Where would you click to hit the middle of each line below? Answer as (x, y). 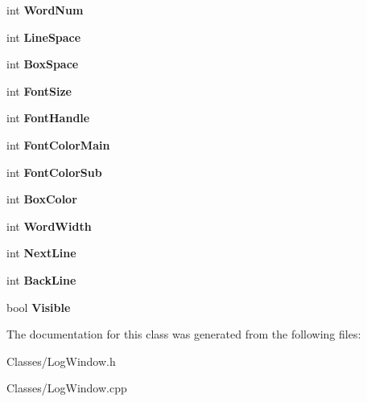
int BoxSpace (43, 64)
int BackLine (41, 279)
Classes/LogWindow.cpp (67, 388)
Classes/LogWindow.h (61, 361)
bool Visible (39, 307)
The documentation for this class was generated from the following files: (184, 334)
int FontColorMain (58, 144)
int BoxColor (42, 199)
